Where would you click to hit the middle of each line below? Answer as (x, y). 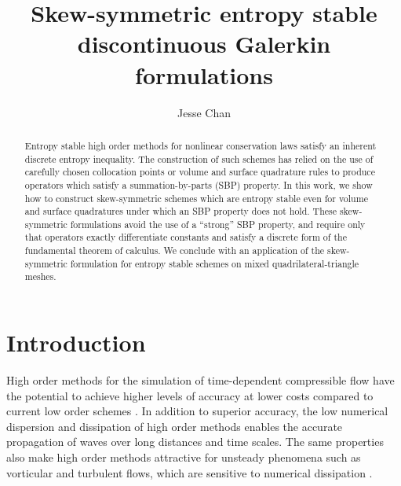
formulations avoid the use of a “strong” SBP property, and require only (218, 224)
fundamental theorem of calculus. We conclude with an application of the (175, 250)
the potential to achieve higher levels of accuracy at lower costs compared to (190, 395)
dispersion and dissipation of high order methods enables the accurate (175, 426)
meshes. (40, 276)
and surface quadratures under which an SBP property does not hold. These (180, 211)
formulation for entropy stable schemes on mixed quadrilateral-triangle (215, 263)
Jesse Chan (204, 112)
